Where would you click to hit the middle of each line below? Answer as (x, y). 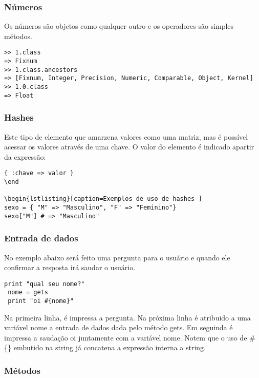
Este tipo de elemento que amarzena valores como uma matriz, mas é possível (126, 136)
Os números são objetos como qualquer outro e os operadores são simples (119, 26)
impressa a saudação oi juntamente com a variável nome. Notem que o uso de (126, 337)
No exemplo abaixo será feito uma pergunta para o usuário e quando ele (117, 257)
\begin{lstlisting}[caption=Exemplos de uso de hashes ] (103, 199)
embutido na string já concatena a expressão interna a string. (110, 347)
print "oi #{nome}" (41, 301)
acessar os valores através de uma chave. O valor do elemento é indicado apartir (129, 147)
